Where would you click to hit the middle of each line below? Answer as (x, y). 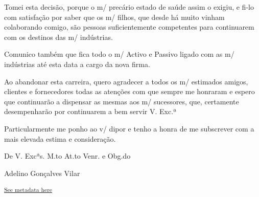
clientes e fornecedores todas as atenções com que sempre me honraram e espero (129, 91)
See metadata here (28, 190)
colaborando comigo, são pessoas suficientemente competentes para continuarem (129, 27)
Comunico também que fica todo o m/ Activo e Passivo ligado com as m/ (119, 54)
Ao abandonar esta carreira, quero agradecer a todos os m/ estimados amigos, (126, 81)
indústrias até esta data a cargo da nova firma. (77, 64)
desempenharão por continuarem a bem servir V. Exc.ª (90, 111)
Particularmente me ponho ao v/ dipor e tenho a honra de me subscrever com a (129, 128)
